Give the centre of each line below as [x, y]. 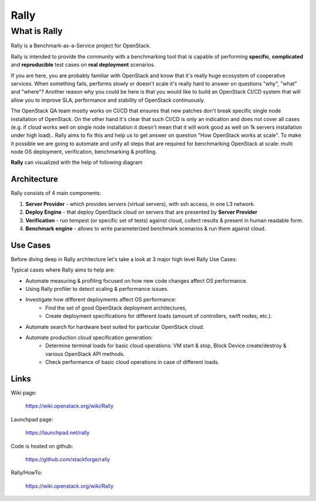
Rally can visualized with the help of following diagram [77, 162]
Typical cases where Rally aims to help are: [63, 270]
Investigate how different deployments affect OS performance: [101, 300]
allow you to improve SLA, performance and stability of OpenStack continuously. [108, 100]
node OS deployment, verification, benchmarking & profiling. [84, 152]
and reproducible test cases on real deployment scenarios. [83, 65]
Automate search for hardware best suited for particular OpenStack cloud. [115, 327]
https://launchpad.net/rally [58, 433]
